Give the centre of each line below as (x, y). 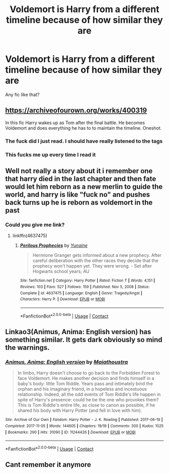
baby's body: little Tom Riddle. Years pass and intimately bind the (85, 384)
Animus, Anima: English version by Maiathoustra (67, 362)
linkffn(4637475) (30, 236)
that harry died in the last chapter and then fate (81, 178)
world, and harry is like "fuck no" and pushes (78, 195)
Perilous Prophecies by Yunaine (54, 245)
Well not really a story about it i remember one (79, 171)
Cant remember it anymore (48, 465)
